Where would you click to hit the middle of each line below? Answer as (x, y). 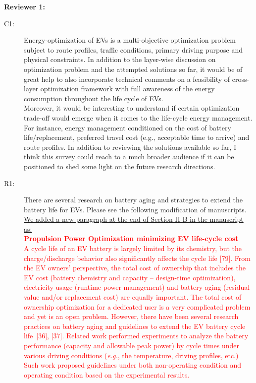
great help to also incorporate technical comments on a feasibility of (127, 79)
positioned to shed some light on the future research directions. (120, 166)
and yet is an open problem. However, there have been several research (131, 316)
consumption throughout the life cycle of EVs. (94, 98)
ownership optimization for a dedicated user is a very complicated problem (137, 306)
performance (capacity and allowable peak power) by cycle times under (131, 345)
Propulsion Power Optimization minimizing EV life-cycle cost (131, 238)
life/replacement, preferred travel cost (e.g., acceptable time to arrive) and (137, 137)
